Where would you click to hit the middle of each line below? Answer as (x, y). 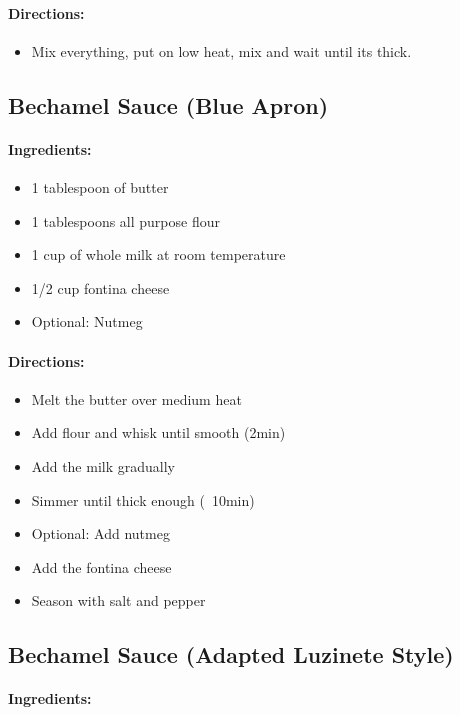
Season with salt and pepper (118, 600)
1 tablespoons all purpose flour (125, 220)
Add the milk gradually (103, 465)
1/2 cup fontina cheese (100, 287)
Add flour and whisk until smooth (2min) (158, 432)
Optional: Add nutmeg (100, 533)
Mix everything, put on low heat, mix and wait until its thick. (221, 50)
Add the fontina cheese (101, 566)
